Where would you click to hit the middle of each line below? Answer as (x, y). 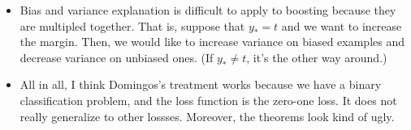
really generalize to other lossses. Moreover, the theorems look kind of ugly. (207, 116)
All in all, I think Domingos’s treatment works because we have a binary (201, 84)
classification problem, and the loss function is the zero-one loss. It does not (208, 100)
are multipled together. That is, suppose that (132, 25)
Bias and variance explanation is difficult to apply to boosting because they (208, 10)
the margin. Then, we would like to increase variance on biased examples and (212, 42)
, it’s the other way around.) (317, 57)
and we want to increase (342, 25)
